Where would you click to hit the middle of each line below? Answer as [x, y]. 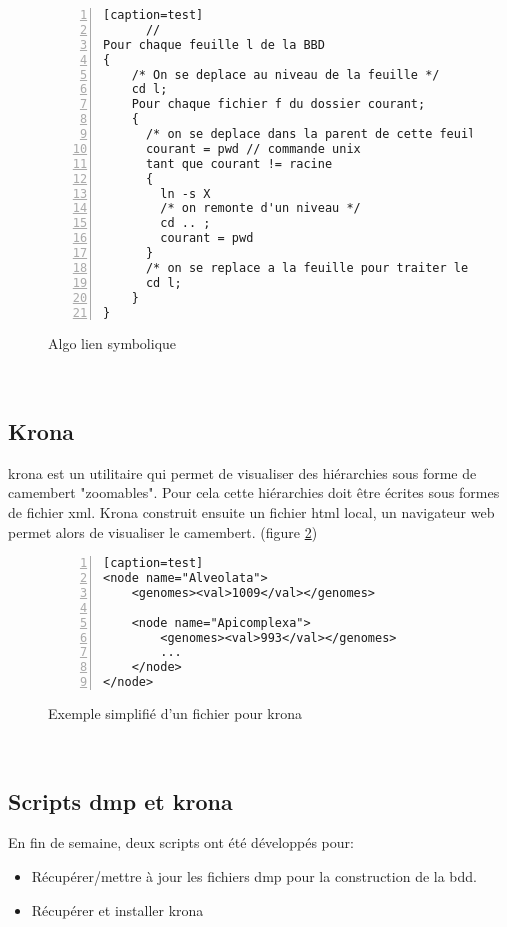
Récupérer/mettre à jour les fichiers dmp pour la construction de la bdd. [254, 876]
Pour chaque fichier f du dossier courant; [278, 104]
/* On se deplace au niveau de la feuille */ [285, 74]
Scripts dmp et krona [120, 800]
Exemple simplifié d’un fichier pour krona [175, 713]
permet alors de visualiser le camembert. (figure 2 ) [163, 531]
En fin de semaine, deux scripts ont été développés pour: [181, 842]
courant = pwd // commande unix [253, 148]
